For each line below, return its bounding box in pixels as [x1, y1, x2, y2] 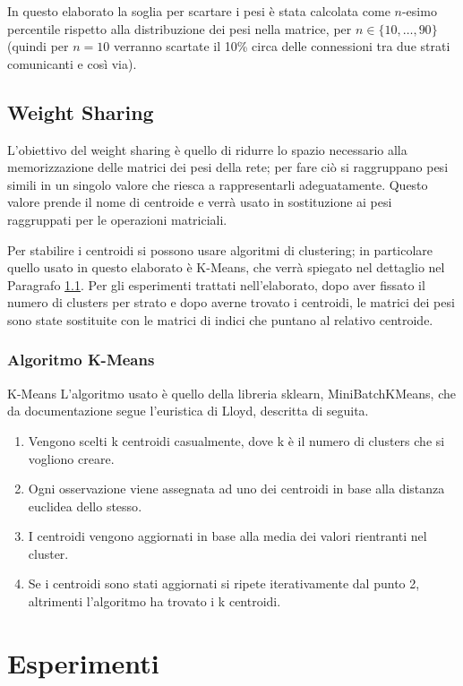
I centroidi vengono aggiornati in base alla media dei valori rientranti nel [28, 527, 427, 545]
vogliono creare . [28, 449, 115, 467]
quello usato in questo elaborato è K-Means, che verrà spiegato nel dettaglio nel [7, 258, 445, 277]
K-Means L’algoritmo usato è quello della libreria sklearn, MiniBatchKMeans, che [7, 383, 456, 402]
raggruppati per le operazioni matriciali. [7, 210, 227, 228]
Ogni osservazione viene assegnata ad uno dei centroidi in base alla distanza [28, 479, 445, 498]
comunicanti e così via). [7, 54, 137, 73]
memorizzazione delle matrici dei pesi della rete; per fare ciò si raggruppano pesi [7, 158, 449, 176]
